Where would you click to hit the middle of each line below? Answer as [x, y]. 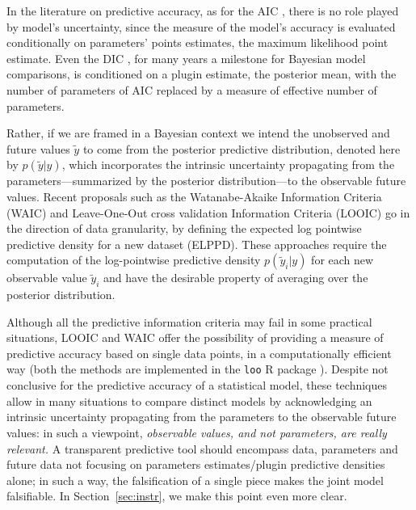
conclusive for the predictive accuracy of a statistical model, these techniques [197, 385]
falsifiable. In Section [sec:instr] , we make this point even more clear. [177, 496]
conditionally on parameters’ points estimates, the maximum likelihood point [197, 42]
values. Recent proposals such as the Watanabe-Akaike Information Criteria [194, 196]
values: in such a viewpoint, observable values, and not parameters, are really [197, 432]
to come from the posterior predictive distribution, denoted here [242, 148]
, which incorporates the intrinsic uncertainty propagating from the [228, 164]
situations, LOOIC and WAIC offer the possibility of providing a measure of [195, 337]
